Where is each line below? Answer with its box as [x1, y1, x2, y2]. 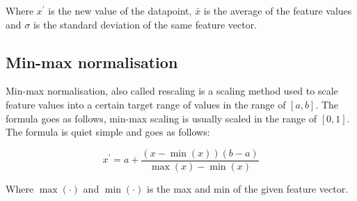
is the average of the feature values [203, 3, 352, 17]
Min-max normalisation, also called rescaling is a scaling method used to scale [6, 83, 338, 98]
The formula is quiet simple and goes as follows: [6, 124, 210, 139]
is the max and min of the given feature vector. [146, 181, 349, 195]
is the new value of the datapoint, [48, 3, 192, 17]
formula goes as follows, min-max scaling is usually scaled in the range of [6, 111, 317, 125]
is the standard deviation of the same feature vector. [33, 17, 257, 31]
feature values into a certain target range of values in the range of [6, 97, 286, 111]
